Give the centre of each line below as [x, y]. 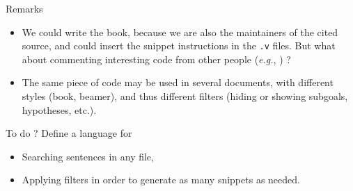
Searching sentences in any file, [88, 156]
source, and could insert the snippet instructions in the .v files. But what [179, 45]
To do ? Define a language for [69, 133]
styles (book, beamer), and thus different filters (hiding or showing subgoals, [185, 96]
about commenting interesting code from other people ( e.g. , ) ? [156, 59]
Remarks [24, 8]
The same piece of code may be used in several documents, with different [178, 82]
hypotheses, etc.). [59, 109]
